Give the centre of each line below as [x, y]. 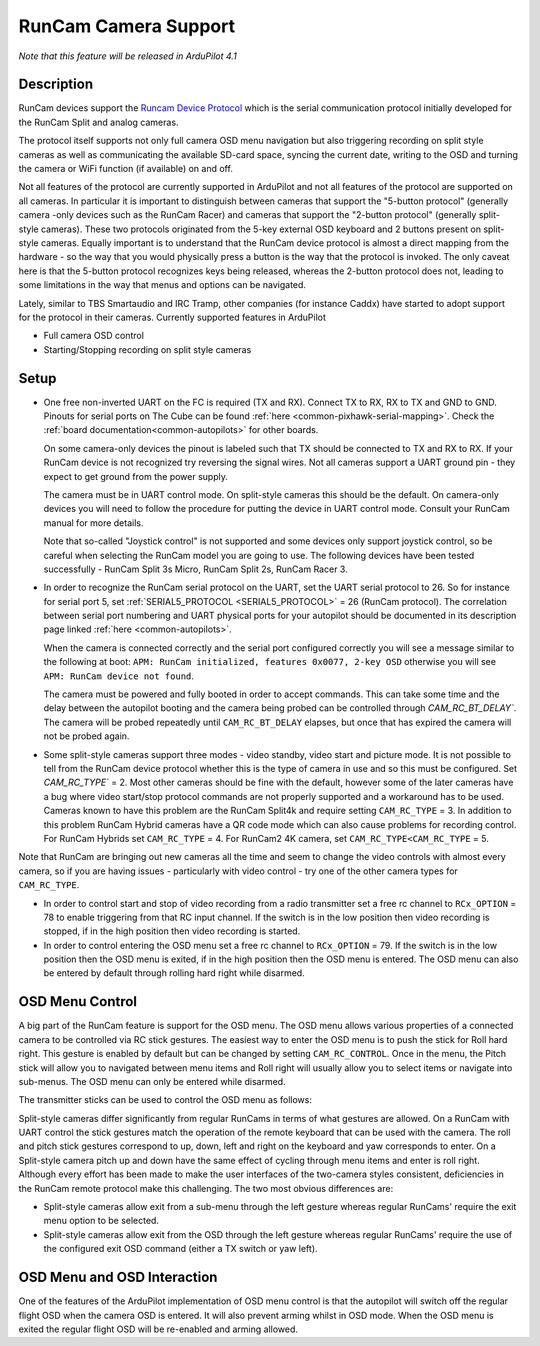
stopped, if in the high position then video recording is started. [172, 931]
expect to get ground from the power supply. [136, 476]
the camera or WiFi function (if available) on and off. [126, 169]
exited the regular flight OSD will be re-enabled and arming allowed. [158, 1329]
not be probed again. [86, 736]
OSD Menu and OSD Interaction [118, 1277]
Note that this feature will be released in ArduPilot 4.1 [127, 56]
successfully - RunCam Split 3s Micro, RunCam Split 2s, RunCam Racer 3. [196, 569]
